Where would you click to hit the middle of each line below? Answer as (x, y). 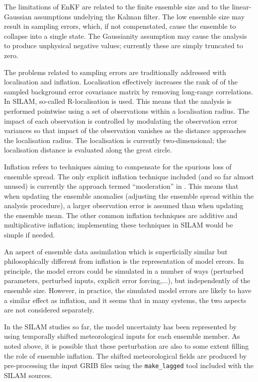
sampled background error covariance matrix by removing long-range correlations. (129, 91)
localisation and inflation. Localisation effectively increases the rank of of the (121, 82)
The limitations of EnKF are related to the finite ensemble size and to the (117, 6)
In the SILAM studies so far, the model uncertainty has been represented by (120, 326)
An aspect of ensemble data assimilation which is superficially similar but (116, 251)
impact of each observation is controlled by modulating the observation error (121, 120)
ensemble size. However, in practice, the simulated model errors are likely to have (128, 290)
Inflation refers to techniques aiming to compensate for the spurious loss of (118, 166)
